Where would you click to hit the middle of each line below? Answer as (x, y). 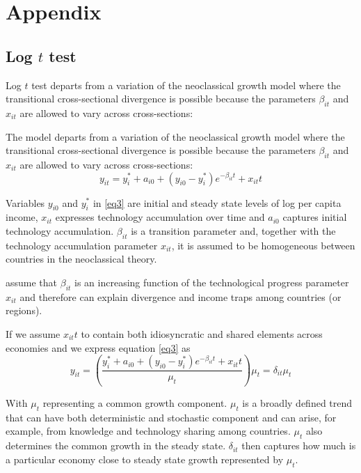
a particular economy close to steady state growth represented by (145, 459)
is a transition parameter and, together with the (233, 230)
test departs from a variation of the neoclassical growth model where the (186, 85)
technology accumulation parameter (82, 245)
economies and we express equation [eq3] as (98, 347)
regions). (24, 310)
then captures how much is (299, 445)
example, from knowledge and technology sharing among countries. (148, 431)
